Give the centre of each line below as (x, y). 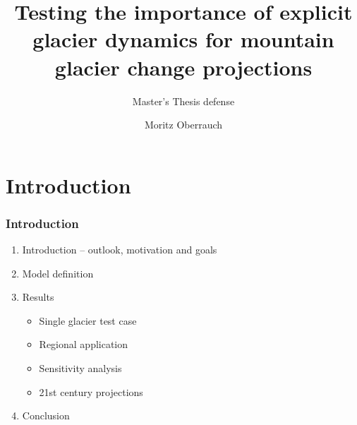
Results (38, 297)
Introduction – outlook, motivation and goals (120, 250)
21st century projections (91, 391)
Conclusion (46, 415)
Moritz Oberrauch (183, 125)
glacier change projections (183, 67)
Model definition (58, 273)
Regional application (84, 344)
